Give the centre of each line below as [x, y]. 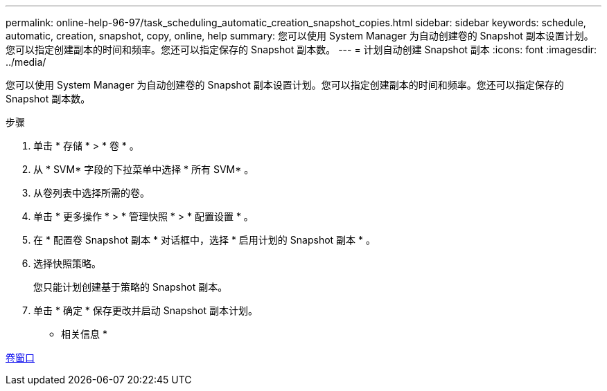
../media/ [26, 62]
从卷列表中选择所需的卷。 [91, 193]
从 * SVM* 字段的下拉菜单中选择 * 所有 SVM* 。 [144, 169]
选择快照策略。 [67, 263]
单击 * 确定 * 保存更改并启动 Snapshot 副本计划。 [146, 310]
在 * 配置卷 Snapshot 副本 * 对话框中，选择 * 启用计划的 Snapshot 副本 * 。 [204, 240]
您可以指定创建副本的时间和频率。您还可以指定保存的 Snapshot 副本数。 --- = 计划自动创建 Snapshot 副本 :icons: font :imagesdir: [301, 49]
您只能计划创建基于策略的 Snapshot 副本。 [131, 287]
